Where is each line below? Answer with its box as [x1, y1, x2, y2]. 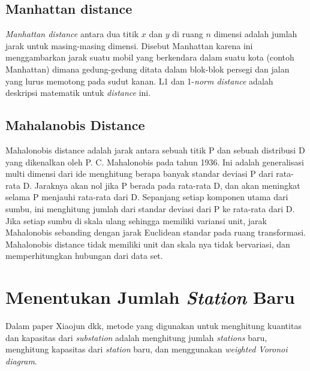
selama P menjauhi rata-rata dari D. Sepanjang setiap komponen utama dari [5, 191, 288, 203]
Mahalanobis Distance [5, 116, 145, 134]
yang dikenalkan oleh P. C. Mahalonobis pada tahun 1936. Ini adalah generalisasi [5, 155, 304, 168]
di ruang [172, 28, 203, 40]
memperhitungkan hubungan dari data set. [5, 249, 163, 262]
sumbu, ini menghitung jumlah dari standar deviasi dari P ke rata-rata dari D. [5, 202, 295, 215]
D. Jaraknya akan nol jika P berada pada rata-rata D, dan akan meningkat [23, 179, 300, 191]
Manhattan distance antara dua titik [5, 28, 139, 40]
